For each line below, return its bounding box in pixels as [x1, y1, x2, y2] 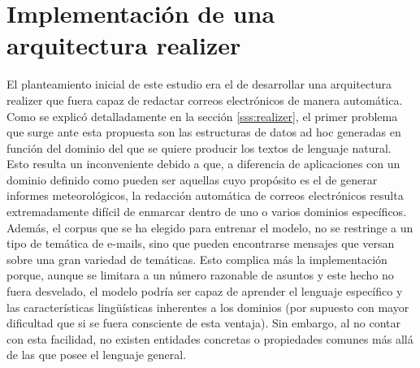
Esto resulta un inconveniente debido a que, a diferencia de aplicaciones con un [6, 155, 401, 172]
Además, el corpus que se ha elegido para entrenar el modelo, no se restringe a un [6, 219, 414, 236]
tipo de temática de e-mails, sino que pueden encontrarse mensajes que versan [6, 235, 395, 252]
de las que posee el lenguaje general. [6, 346, 187, 363]
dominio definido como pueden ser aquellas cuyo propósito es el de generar [6, 171, 378, 188]
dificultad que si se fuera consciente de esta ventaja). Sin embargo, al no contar [6, 314, 401, 331]
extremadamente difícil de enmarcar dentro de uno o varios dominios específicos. [6, 203, 407, 220]
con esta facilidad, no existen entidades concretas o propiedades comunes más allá [6, 330, 414, 347]
